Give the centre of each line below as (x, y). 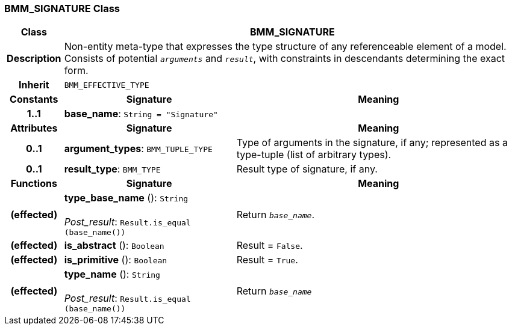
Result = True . (267, 260)
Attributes (34, 128)
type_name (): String (112, 274)
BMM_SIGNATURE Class (62, 8)
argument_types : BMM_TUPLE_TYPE (138, 149)
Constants (34, 99)
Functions (34, 184)
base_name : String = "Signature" (141, 114)
